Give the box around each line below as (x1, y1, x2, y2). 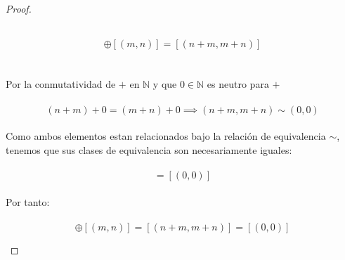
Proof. (6, 1, 32, 15)
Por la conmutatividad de (6, 77, 116, 91)
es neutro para (207, 77, 269, 91)
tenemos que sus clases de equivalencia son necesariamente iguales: (6, 142, 292, 157)
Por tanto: (6, 194, 50, 209)
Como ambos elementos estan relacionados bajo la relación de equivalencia (6, 129, 326, 143)
